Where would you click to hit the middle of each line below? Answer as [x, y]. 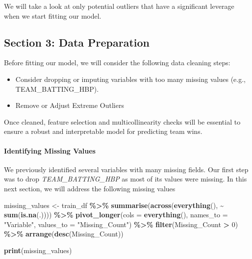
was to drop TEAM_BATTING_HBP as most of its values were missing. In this [126, 179]
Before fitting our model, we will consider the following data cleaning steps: [117, 63]
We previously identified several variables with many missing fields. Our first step [126, 169]
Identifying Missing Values [50, 150]
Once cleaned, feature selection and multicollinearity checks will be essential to [122, 121]
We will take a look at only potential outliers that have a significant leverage [119, 6]
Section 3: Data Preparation [77, 42]
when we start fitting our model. [53, 15]
